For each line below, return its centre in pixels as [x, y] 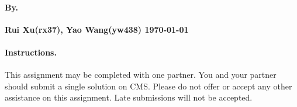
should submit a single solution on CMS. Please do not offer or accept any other [148, 86]
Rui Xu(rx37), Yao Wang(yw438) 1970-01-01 [97, 29]
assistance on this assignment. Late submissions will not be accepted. [129, 97]
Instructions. [31, 52]
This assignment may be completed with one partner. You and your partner [141, 75]
